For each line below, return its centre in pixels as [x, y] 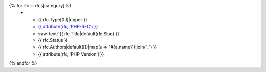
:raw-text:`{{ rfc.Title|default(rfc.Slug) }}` [79, 33]
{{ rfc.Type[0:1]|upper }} [63, 19]
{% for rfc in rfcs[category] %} [40, 6]
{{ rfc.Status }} [53, 40]
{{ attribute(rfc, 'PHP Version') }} [71, 54]
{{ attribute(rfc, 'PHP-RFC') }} [68, 27]
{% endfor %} [23, 63]
